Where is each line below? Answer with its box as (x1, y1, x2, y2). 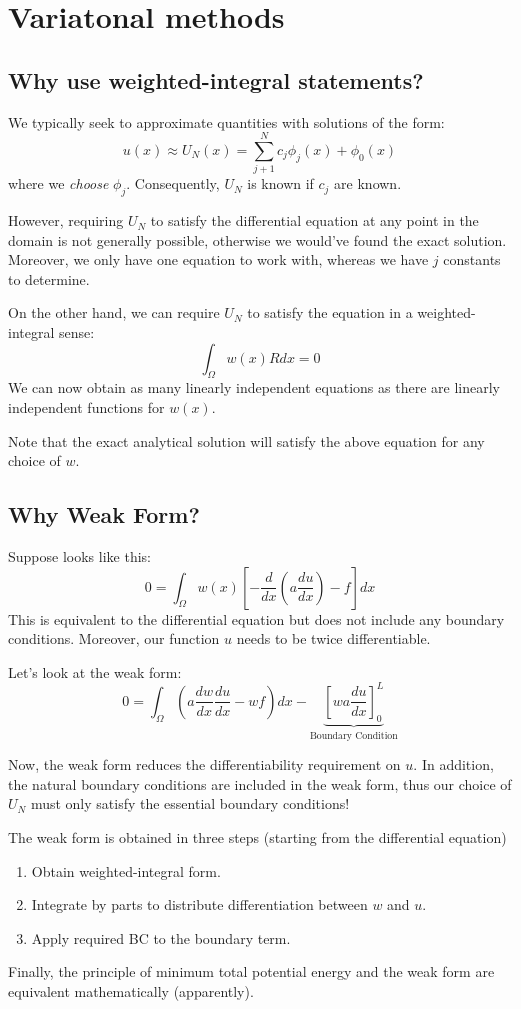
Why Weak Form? (8, 499, 200, 530)
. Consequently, (126, 173, 220, 194)
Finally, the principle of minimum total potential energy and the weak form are (8, 961, 495, 982)
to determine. (8, 268, 90, 289)
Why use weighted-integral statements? (8, 64, 424, 95)
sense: (58, 322, 95, 343)
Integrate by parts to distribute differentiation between (31, 894, 368, 915)
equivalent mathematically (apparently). (8, 980, 254, 1001)
